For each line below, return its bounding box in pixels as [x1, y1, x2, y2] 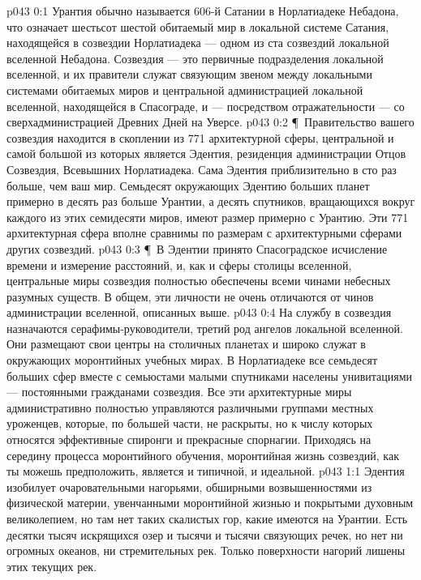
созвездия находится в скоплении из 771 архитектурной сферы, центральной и [6, 129, 394, 146]
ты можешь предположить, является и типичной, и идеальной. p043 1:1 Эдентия [6, 463, 405, 480]
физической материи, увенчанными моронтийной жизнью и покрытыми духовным [6, 494, 414, 511]
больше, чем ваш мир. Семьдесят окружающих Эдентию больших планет [6, 177, 370, 194]
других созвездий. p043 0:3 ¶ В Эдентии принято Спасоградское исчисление [6, 240, 388, 257]
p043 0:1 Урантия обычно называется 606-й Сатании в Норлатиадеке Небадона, [6, 2, 399, 19]
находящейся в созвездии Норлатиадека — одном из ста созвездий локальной [6, 34, 389, 51]
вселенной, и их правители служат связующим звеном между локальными [6, 66, 372, 83]
